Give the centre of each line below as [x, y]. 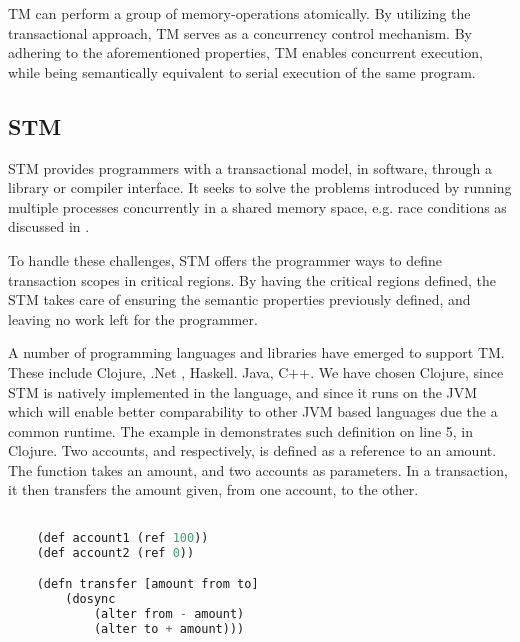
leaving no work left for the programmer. [133, 318]
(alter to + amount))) [169, 628]
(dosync [90, 599]
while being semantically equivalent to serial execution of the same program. [242, 71]
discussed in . [49, 226]
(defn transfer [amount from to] [147, 584]
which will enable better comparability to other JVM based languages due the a [253, 411]
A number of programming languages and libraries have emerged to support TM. [256, 352]
